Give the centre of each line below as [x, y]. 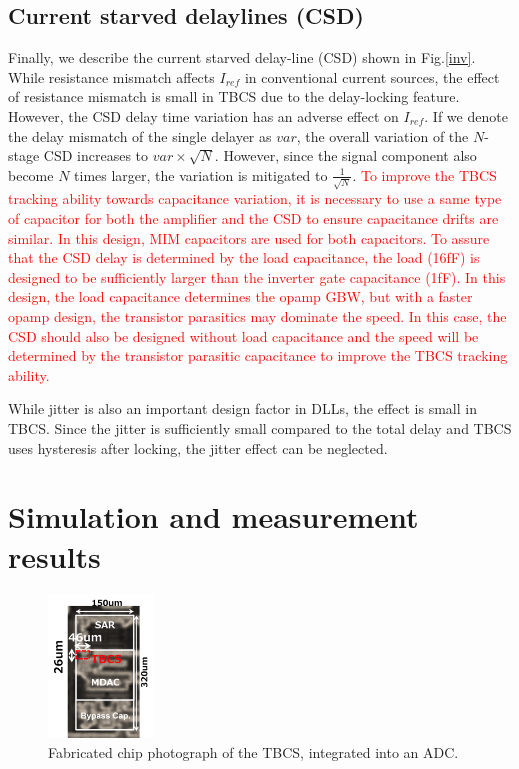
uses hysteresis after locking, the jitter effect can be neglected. [198, 447]
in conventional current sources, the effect [372, 76]
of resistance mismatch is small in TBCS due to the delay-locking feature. [234, 96]
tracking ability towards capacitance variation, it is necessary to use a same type [255, 198]
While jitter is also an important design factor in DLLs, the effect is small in [242, 408]
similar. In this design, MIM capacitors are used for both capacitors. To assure [249, 237]
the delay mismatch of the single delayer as [140, 135]
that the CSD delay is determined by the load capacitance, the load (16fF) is [244, 257]
